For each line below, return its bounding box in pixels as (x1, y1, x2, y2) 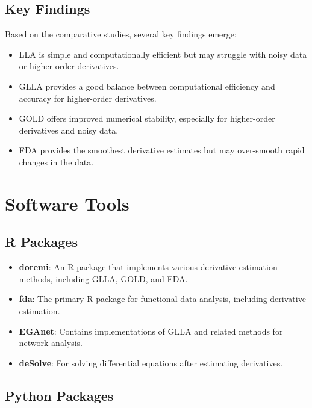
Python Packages (5, 386, 114, 404)
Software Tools (5, 191, 129, 215)
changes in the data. (19, 155, 94, 168)
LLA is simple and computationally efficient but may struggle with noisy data (19, 48, 307, 60)
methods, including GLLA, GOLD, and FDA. (19, 272, 188, 285)
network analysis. (19, 336, 83, 349)
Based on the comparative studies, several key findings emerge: (5, 28, 237, 40)
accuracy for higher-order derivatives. (19, 91, 157, 104)
